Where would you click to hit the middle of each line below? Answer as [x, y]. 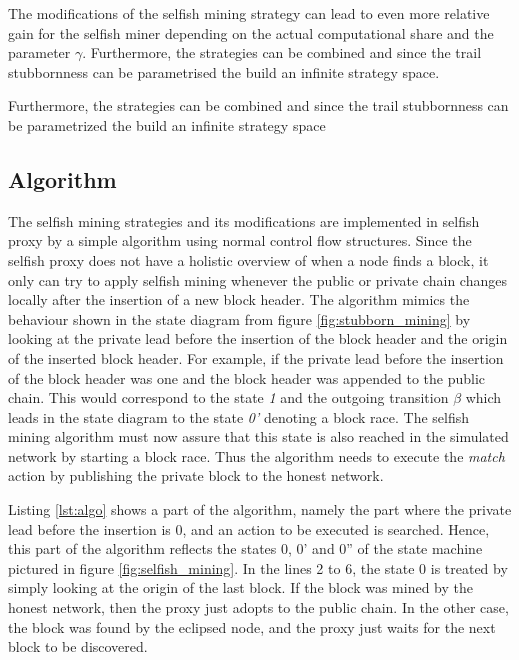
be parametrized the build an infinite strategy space [167, 124]
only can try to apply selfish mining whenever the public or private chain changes [257, 279]
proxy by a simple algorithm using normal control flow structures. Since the [240, 240]
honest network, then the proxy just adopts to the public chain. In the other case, [258, 607]
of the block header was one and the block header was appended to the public [247, 377]
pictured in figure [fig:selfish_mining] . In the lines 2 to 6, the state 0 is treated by [258, 567]
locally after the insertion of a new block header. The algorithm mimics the [239, 299]
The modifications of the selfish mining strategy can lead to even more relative [249, 13]
